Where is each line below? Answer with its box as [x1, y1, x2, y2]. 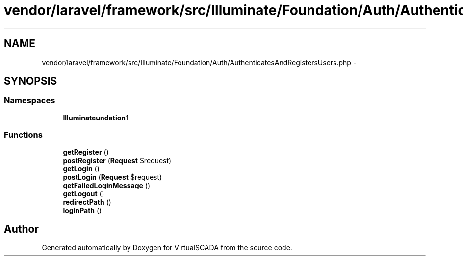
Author [4, 222, 39, 235]
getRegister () [63, 147, 109, 156]
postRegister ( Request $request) [63, 156, 172, 165]
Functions [4, 130, 43, 140]
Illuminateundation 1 [63, 113, 129, 122]
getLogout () [63, 189, 104, 198]
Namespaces [4, 95, 55, 106]
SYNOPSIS [4, 75, 57, 88]
